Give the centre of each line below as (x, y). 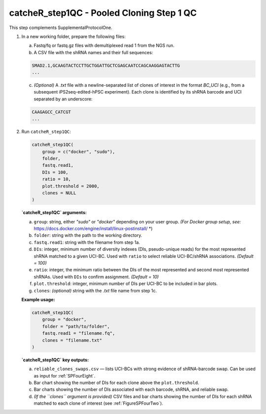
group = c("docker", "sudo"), (79, 152)
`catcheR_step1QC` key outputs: (55, 360)
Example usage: (38, 300)
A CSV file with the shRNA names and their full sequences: (93, 52)
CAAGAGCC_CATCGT (51, 112)
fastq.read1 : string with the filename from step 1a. (87, 242)
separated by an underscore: (63, 99)
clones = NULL (59, 193)
